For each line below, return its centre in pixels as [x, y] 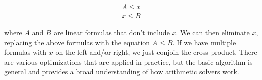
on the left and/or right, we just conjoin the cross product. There [156, 52]
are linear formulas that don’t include [112, 32]
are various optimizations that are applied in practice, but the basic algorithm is [128, 62]
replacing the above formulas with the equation [77, 42]
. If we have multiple [204, 42]
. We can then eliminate [213, 32]
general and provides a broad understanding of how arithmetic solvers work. [122, 72]
